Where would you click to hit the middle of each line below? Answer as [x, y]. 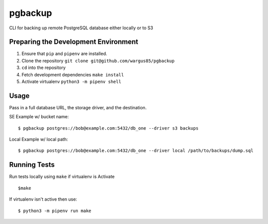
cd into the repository [44, 68]
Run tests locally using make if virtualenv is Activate [62, 177]
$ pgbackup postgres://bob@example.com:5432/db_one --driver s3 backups [108, 128]
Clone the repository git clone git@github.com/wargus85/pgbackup [98, 61]
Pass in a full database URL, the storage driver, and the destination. [78, 107]
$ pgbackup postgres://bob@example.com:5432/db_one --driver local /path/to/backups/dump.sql [136, 151]
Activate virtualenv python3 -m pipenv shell [71, 81]
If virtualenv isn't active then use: [43, 199]
